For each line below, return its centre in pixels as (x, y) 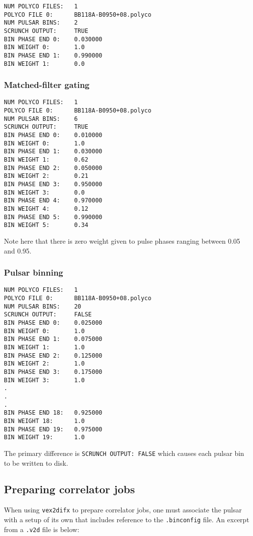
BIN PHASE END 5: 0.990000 (53, 217)
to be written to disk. (36, 463)
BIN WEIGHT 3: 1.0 (44, 380)
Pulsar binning (34, 272)
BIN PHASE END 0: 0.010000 (53, 135)
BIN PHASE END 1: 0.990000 (53, 55)
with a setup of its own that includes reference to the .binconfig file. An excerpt (127, 519)
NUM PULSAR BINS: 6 (41, 119)
